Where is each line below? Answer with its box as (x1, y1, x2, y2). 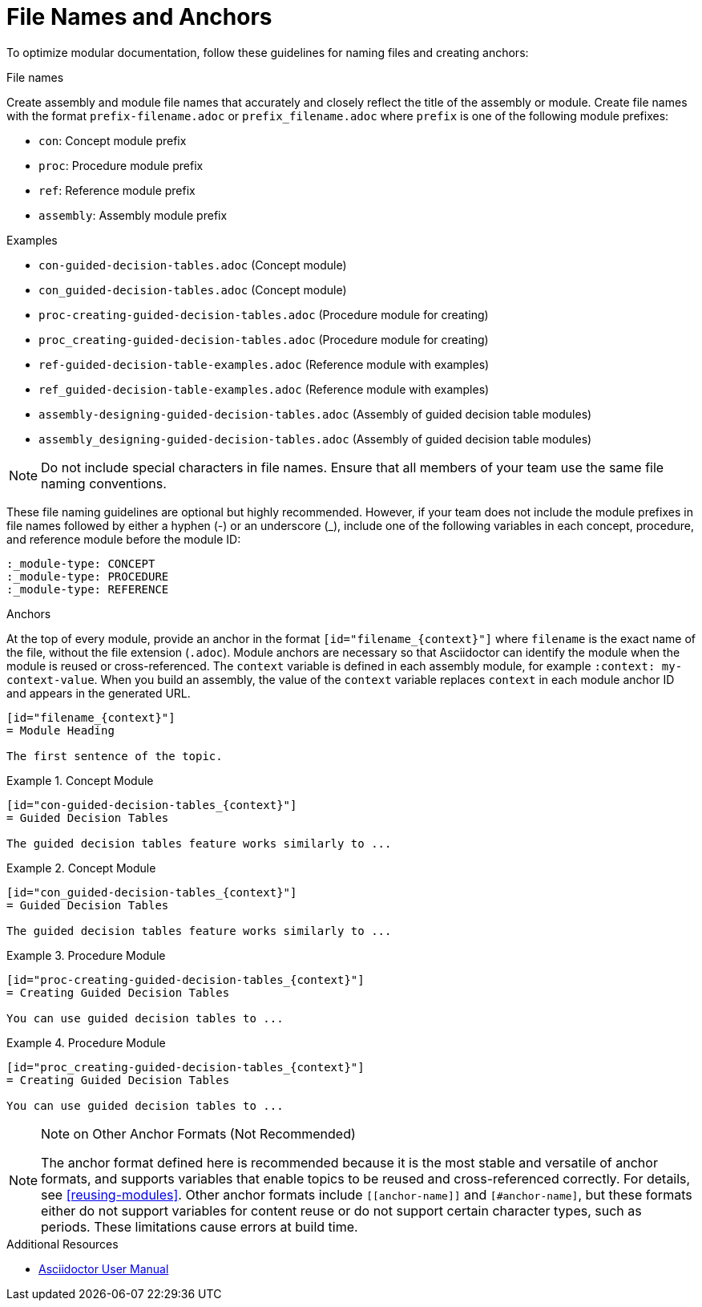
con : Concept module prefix (38, 133, 187, 148)
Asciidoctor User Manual (38, 1261, 169, 1276)
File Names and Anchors (6, 3, 272, 30)
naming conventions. (41, 475, 167, 492)
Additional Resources (6, 1236, 119, 1251)
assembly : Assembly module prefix (38, 208, 228, 222)
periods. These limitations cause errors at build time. (41, 1218, 358, 1235)
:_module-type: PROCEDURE (6, 569, 169, 583)
